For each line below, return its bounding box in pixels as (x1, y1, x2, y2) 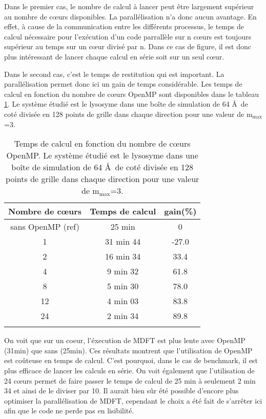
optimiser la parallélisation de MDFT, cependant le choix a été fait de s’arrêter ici (4, 395, 262, 406)
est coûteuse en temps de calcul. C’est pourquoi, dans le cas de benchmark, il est (4, 355, 258, 366)
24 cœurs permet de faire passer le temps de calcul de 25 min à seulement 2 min (4, 375, 256, 386)
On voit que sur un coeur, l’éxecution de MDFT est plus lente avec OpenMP (4, 335, 245, 346)
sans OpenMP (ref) (10, 221, 79, 233)
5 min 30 (107, 280, 139, 292)
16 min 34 (105, 250, 141, 263)
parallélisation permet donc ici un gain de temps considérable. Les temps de (4, 78, 242, 89)
